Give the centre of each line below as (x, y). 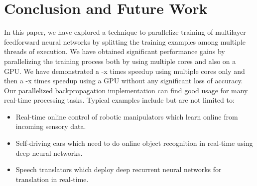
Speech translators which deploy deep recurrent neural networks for (119, 169)
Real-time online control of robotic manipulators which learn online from (127, 116)
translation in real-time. (52, 179)
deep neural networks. (49, 153)
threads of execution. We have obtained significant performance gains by (115, 51)
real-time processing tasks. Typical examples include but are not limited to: (119, 100)
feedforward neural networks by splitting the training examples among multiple (125, 41)
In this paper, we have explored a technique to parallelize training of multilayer (125, 32)
